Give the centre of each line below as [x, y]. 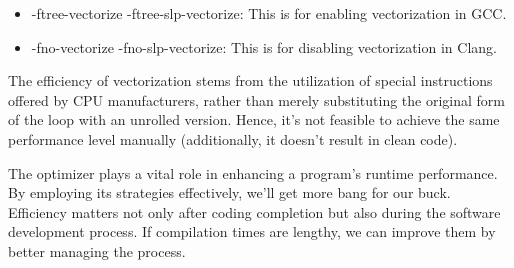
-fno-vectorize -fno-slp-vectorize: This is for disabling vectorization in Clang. [264, 46]
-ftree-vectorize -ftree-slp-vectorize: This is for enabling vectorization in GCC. [269, 13]
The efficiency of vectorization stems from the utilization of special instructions [250, 80]
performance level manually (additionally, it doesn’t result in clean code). [233, 138]
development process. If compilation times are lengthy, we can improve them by [252, 231]
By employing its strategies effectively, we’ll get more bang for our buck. [229, 192]
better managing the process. [97, 250]
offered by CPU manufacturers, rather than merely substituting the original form [256, 99]
